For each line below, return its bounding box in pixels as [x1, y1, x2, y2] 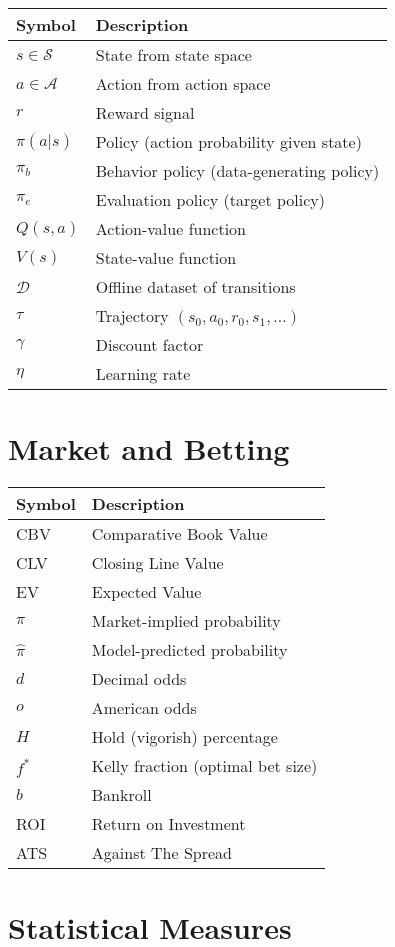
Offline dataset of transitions [95, 275, 296, 298]
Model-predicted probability [91, 638, 288, 662]
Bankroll [91, 783, 152, 807]
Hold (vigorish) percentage [91, 725, 278, 749]
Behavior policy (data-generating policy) [95, 159, 380, 182]
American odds [91, 696, 197, 720]
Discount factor [95, 333, 204, 356]
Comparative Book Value [91, 522, 268, 546]
